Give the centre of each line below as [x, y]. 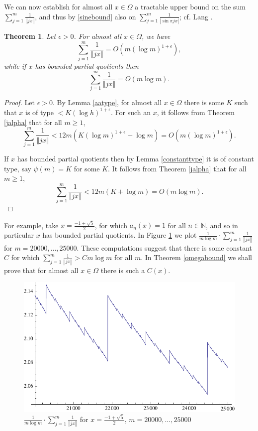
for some [87, 168]
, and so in [222, 225]
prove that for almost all [41, 270]
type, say [18, 168]
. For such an [131, 112]
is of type [40, 112]
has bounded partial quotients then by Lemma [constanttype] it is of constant [135, 159]
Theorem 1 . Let [30, 36]
